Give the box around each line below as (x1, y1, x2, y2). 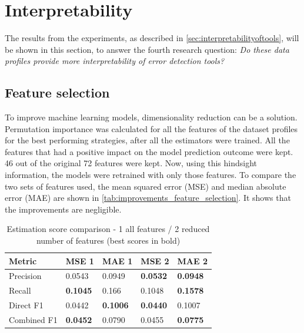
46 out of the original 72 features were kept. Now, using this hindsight (5, 157, 257, 169)
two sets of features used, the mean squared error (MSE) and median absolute (5, 180, 286, 192)
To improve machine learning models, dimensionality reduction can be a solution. (5, 111, 298, 123)
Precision (9, 270, 42, 282)
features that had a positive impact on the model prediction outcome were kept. (5, 145, 293, 157)
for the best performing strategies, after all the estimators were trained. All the (5, 134, 290, 146)
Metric (9, 254, 37, 267)
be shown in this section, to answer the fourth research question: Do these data (5, 43, 289, 55)
